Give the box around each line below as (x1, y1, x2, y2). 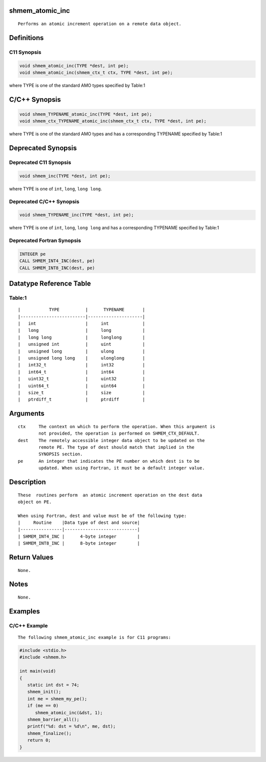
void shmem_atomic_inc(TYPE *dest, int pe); (19, 63, 129, 69)
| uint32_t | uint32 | (18, 376, 145, 382)
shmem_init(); (27, 689, 62, 695)
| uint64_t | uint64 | (18, 383, 145, 389)
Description (9, 478, 46, 486)
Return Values (9, 553, 54, 561)
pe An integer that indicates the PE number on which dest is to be (18, 458, 200, 464)
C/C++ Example (9, 622, 48, 629)
